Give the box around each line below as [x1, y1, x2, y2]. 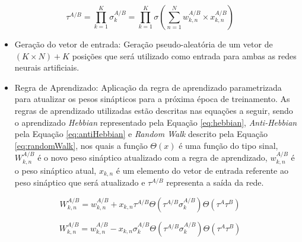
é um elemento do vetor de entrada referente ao [116, 164, 288, 176]
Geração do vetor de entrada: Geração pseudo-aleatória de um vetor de [14, 38, 273, 50]
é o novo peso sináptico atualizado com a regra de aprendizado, [37, 151, 268, 164]
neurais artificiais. [14, 61, 80, 74]
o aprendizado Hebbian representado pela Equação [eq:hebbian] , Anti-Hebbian [14, 116, 297, 128]
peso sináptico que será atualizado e [14, 176, 145, 189]
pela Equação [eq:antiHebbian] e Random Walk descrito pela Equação [14, 128, 268, 140]
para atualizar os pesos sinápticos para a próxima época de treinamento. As [14, 93, 290, 105]
